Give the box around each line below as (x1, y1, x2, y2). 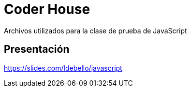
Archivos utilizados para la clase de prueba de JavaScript (4, 26, 187, 35)
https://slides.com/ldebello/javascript (4, 63, 122, 72)
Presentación (4, 43, 70, 56)
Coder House (4, 1, 90, 17)
